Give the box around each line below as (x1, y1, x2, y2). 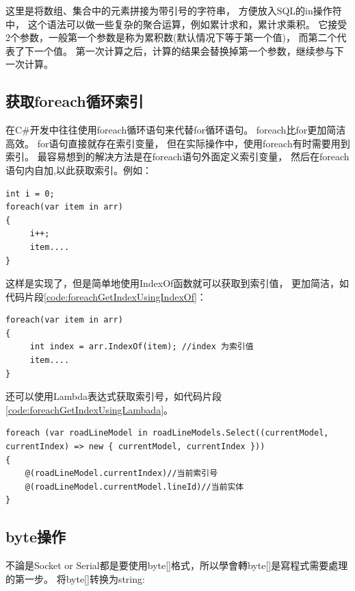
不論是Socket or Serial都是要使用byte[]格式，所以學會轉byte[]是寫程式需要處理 (5, 558, 348, 573)
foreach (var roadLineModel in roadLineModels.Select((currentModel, (5, 428, 329, 438)
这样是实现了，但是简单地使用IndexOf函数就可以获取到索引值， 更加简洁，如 (5, 276, 350, 290)
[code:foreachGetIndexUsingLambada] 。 (5, 402, 174, 416)
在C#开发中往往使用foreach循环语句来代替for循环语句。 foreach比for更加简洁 (5, 123, 346, 137)
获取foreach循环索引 (5, 90, 144, 112)
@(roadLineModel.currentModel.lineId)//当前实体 (25, 481, 244, 492)
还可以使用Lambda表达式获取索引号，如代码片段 (5, 389, 222, 403)
